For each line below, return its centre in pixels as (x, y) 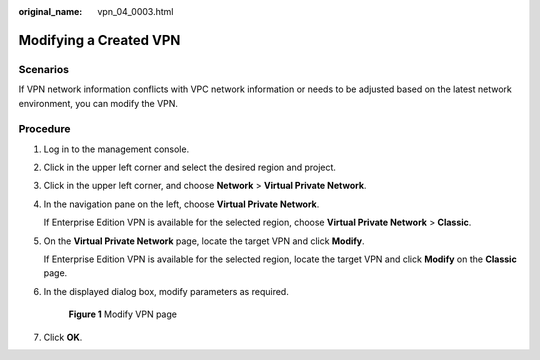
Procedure (44, 129)
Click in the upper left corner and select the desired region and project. (190, 167)
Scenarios (44, 69)
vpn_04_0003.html (135, 11)
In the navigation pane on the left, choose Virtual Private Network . (181, 204)
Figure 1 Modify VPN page (122, 314)
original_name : (50, 11)
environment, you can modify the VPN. (98, 103)
